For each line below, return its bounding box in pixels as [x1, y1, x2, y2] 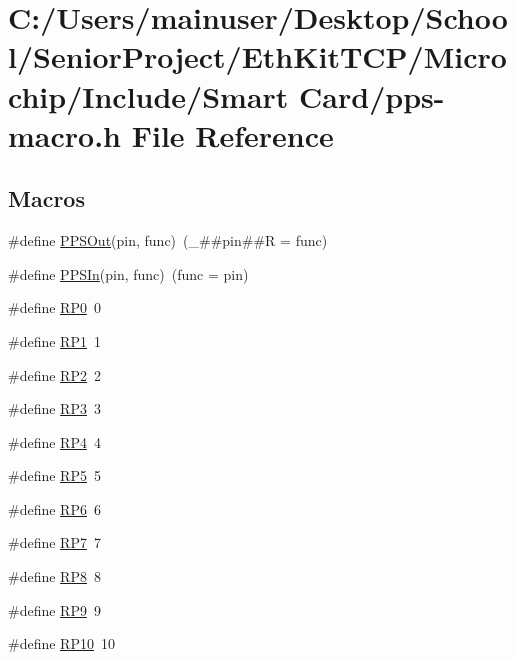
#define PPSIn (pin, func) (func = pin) [8, 263, 249, 284]
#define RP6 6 [8, 498, 101, 519]
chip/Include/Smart [8, 75, 289, 116]
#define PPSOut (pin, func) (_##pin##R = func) [8, 230, 328, 251]
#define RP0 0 [8, 297, 101, 318]
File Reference [131, 114, 334, 155]
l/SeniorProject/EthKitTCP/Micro [8, 36, 507, 77]
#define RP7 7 [8, 532, 101, 553]
